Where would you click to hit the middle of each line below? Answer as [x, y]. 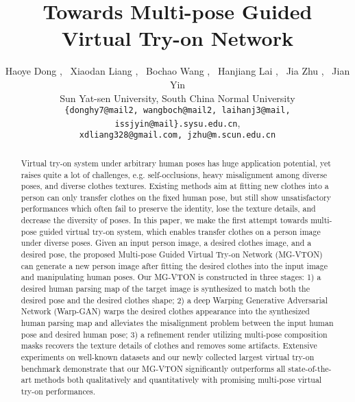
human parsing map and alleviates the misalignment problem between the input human [177, 323]
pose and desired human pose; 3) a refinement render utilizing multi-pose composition [174, 334]
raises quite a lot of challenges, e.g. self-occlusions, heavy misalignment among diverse [174, 174]
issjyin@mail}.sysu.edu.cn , [177, 122]
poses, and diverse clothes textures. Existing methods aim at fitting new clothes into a [175, 186]
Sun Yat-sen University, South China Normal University [177, 98]
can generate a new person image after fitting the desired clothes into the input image [174, 265]
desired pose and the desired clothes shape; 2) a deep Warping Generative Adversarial [174, 300]
